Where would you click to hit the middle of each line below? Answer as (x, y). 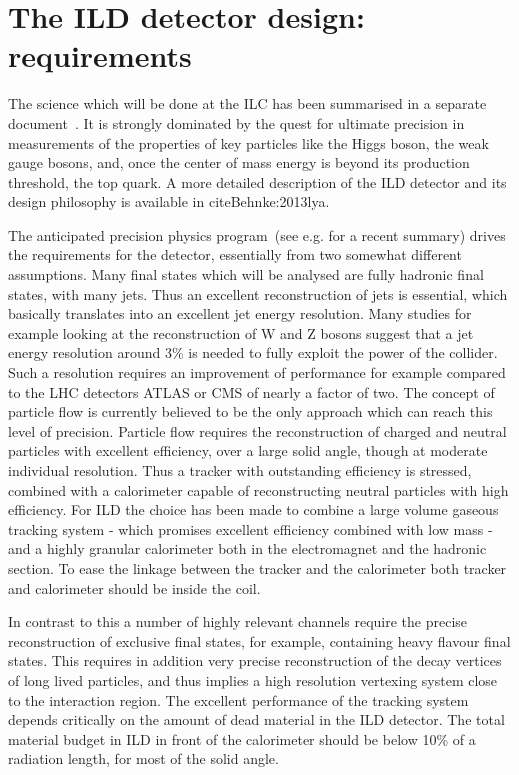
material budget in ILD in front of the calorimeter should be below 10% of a (242, 738)
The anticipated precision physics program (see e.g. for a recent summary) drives (257, 234)
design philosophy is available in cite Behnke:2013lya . (169, 201)
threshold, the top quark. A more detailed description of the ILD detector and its (257, 181)
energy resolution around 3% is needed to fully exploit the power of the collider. (253, 352)
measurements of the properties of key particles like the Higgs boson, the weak (248, 142)
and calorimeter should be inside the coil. (134, 587)
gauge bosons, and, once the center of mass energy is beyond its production (239, 162)
